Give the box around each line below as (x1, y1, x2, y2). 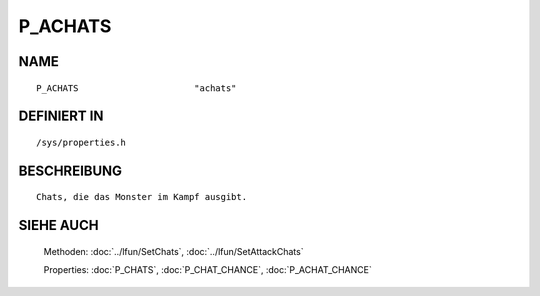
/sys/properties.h (36, 136, 127, 148)
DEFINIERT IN (18, 108, 104, 125)
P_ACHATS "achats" (36, 82, 237, 94)
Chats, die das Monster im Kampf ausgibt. (36, 191, 248, 203)
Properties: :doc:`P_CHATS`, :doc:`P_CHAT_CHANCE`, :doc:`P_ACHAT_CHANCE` (43, 264, 372, 276)
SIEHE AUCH (18, 217, 99, 234)
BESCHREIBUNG (18, 162, 123, 179)
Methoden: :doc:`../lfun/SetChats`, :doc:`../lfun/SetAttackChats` (43, 245, 304, 257)
